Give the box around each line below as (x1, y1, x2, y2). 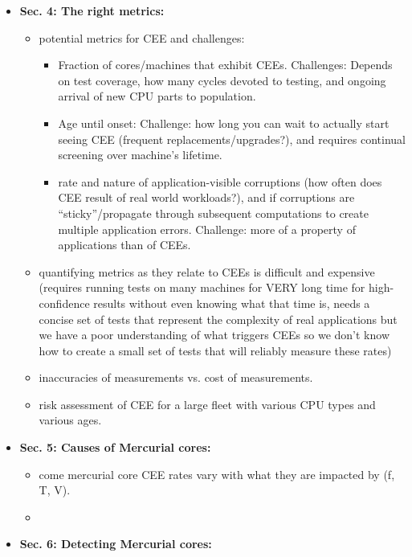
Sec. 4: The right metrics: (19, 2, 165, 18)
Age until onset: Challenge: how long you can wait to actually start (58, 114, 390, 131)
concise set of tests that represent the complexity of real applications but (39, 310, 398, 327)
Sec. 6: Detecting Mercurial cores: (19, 535, 212, 552)
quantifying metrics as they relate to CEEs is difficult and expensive (39, 263, 375, 280)
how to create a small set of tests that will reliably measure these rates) (39, 342, 392, 358)
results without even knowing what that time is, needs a (93, 294, 370, 311)
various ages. (39, 412, 102, 428)
